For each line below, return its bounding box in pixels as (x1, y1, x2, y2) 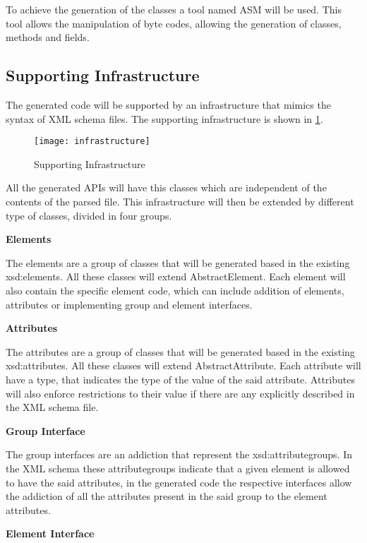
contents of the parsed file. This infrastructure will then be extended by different (6, 194, 354, 209)
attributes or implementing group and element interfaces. (6, 297, 253, 311)
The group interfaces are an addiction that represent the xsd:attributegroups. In (6, 447, 353, 462)
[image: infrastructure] (34, 136, 150, 147)
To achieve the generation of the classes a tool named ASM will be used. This (6, 2, 342, 16)
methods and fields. (6, 30, 90, 44)
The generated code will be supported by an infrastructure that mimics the (6, 97, 331, 112)
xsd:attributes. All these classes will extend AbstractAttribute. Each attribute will (6, 358, 361, 373)
